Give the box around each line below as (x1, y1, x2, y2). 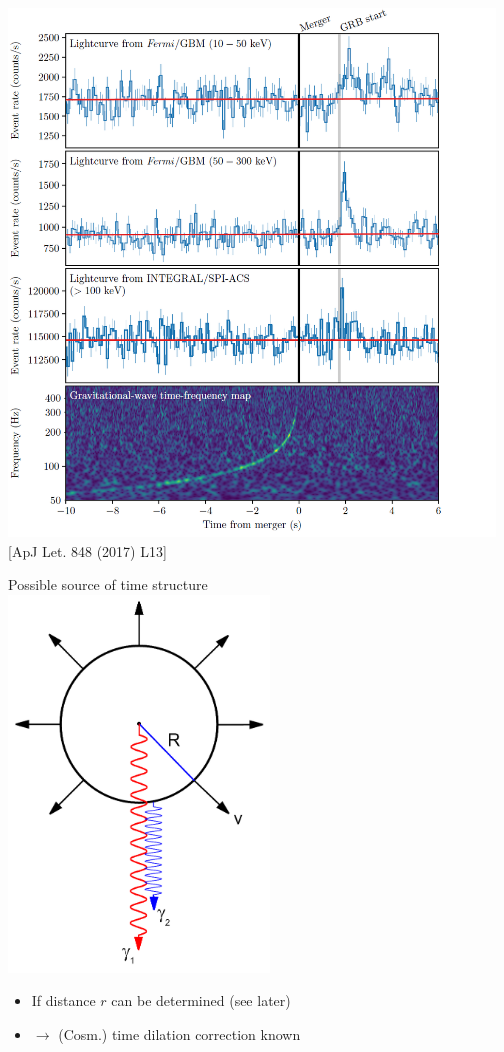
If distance (31, 990, 96, 1011)
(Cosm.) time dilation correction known (58, 1024, 301, 1045)
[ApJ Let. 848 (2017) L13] (8, 540, 167, 561)
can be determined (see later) (111, 990, 291, 1011)
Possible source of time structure (8, 574, 208, 595)
